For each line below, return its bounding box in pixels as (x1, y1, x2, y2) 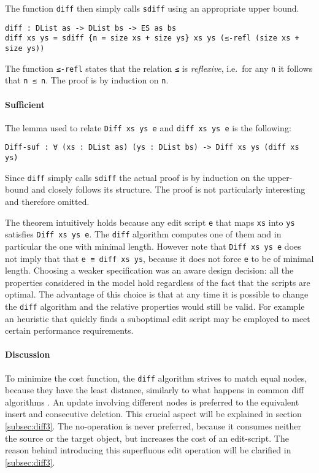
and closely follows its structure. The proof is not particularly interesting (31, 183, 306, 196)
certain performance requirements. (5, 324, 134, 337)
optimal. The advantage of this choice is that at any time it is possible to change (5, 288, 309, 301)
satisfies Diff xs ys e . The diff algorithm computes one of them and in (5, 228, 282, 240)
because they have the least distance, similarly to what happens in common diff (5, 383, 304, 396)
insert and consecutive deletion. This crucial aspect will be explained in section (5, 407, 302, 420)
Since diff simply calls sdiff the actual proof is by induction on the (5, 171, 265, 183)
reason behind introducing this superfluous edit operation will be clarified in (5, 444, 291, 456)
